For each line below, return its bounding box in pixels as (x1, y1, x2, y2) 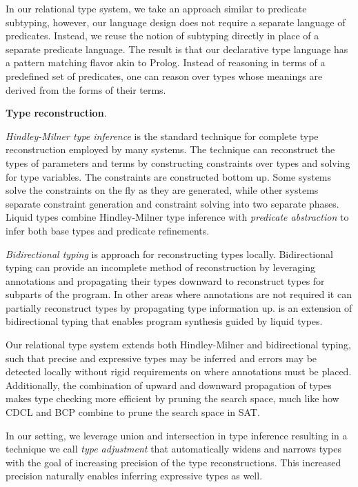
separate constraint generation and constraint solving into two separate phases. (6, 196, 339, 210)
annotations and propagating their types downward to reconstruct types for (6, 273, 325, 288)
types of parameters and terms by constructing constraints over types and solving (6, 155, 350, 170)
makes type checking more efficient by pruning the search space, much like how (6, 391, 339, 406)
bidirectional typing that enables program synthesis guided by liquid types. (6, 314, 323, 328)
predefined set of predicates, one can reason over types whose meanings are (6, 68, 323, 83)
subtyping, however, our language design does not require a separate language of (6, 14, 346, 29)
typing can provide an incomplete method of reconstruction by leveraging (6, 260, 316, 275)
